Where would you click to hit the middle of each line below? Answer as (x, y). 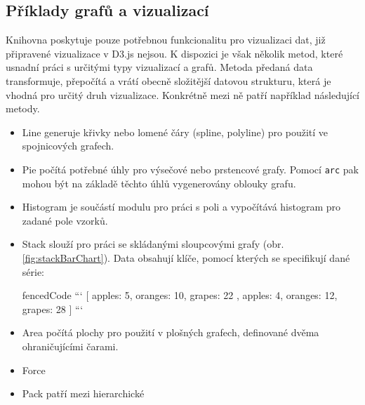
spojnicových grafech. (68, 146)
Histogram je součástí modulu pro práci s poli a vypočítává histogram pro (181, 207)
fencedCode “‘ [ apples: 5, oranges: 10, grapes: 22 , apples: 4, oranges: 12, (180, 295)
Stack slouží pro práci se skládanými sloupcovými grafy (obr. (153, 244)
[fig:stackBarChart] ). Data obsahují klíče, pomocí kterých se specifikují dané (186, 257)
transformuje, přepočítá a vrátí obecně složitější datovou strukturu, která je (168, 80)
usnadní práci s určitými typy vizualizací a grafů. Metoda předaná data (159, 67)
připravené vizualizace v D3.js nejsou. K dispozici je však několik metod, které (174, 53)
